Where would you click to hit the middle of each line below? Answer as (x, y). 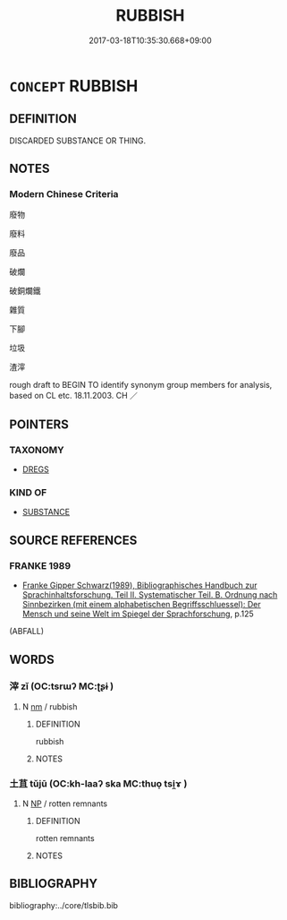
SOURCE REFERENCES (73, 540)
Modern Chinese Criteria (64, 194)
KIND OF (28, 493)
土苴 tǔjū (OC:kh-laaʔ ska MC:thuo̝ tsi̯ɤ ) (98, 783)
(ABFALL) (27, 632)
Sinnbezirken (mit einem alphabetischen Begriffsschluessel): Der (141, 605)
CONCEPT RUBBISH (74, 86)
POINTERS (39, 424)
